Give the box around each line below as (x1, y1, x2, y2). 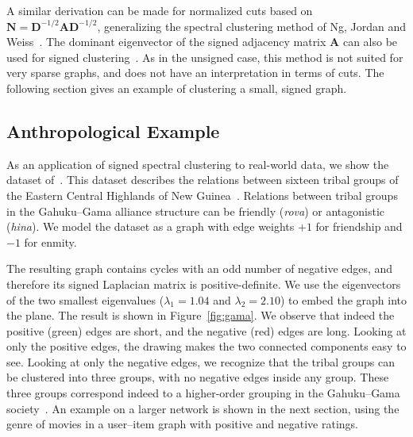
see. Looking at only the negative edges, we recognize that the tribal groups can (6, 353, 395, 370)
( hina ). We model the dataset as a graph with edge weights (6, 218, 295, 235)
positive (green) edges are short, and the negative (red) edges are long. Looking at (6, 322, 407, 339)
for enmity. (24, 233, 77, 250)
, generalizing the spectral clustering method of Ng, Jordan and (97, 17, 407, 34)
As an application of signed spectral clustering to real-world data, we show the (6, 155, 389, 172)
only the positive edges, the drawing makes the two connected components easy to (6, 338, 407, 355)
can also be (342, 33, 398, 50)
